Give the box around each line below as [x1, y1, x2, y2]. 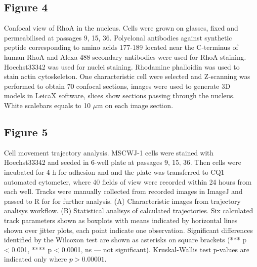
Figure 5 [4, 124, 48, 139]
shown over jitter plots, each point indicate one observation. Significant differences [4, 225, 253, 235]
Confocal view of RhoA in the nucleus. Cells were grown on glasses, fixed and [4, 23, 238, 33]
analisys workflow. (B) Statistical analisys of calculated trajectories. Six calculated [4, 205, 253, 216]
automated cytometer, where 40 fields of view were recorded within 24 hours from [4, 176, 252, 187]
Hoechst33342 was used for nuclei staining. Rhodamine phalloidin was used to [4, 61, 240, 72]
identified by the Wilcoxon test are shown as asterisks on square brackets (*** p [4, 234, 247, 245]
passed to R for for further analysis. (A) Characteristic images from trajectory [4, 195, 241, 206]
